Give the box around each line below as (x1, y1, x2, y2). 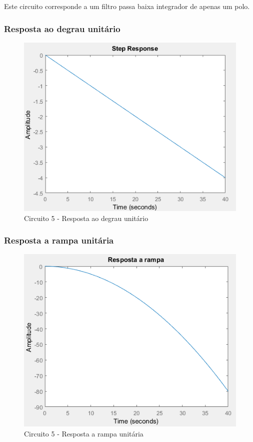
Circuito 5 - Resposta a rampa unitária (24, 428, 143, 438)
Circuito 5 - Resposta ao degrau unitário (24, 212, 148, 223)
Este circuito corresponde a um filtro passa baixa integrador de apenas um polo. (4, 1, 250, 11)
